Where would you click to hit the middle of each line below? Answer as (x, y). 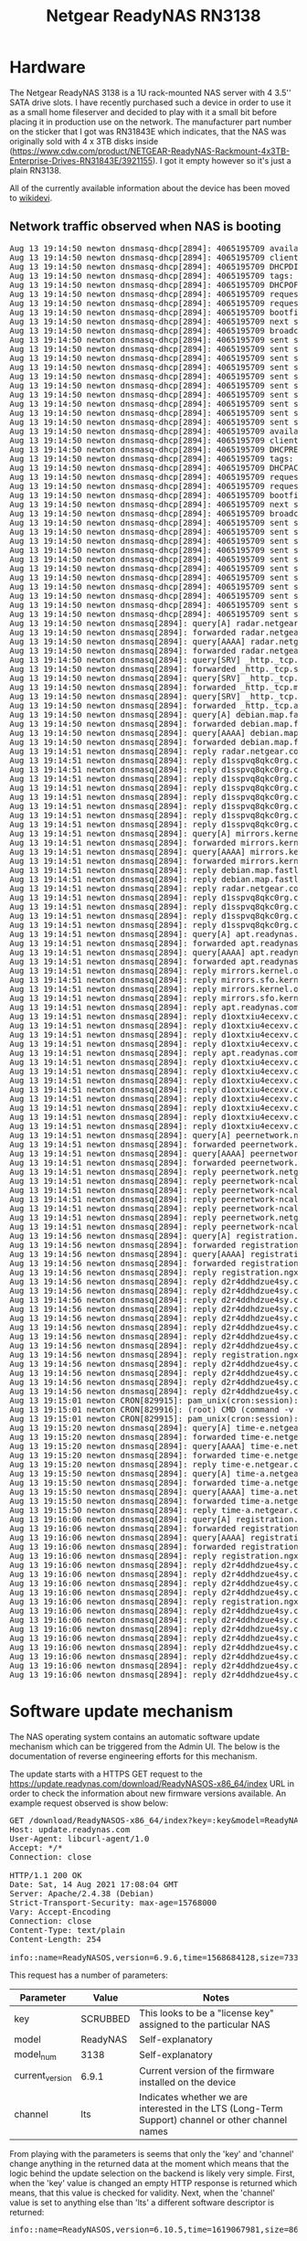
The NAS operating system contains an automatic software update (135, 1736)
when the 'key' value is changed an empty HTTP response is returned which (153, 2182)
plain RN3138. (36, 170)
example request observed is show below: (89, 1803)
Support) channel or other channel (213, 2119)
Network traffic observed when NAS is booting (145, 226)
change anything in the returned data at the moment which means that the (149, 2163)
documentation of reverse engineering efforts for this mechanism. (133, 1755)
